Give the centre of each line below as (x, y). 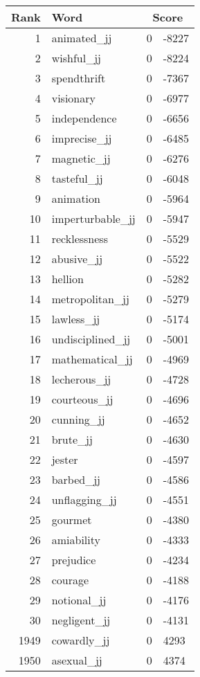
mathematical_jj (92, 359)
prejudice (74, 560)
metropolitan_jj (90, 299)
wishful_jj (76, 58)
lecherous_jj (81, 379)
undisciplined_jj (91, 339)
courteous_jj (82, 399)
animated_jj (82, 38)
